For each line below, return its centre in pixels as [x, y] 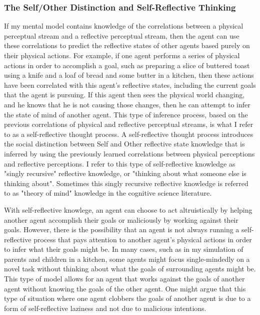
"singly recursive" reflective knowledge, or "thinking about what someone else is [125, 173]
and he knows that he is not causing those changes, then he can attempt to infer [127, 104]
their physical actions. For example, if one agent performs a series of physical [122, 55]
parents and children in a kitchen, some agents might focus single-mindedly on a [127, 259]
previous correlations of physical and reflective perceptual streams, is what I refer [129, 124]
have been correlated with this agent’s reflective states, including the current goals [130, 85]
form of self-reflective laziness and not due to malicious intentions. [105, 308]
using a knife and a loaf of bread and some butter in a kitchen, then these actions [129, 75]
